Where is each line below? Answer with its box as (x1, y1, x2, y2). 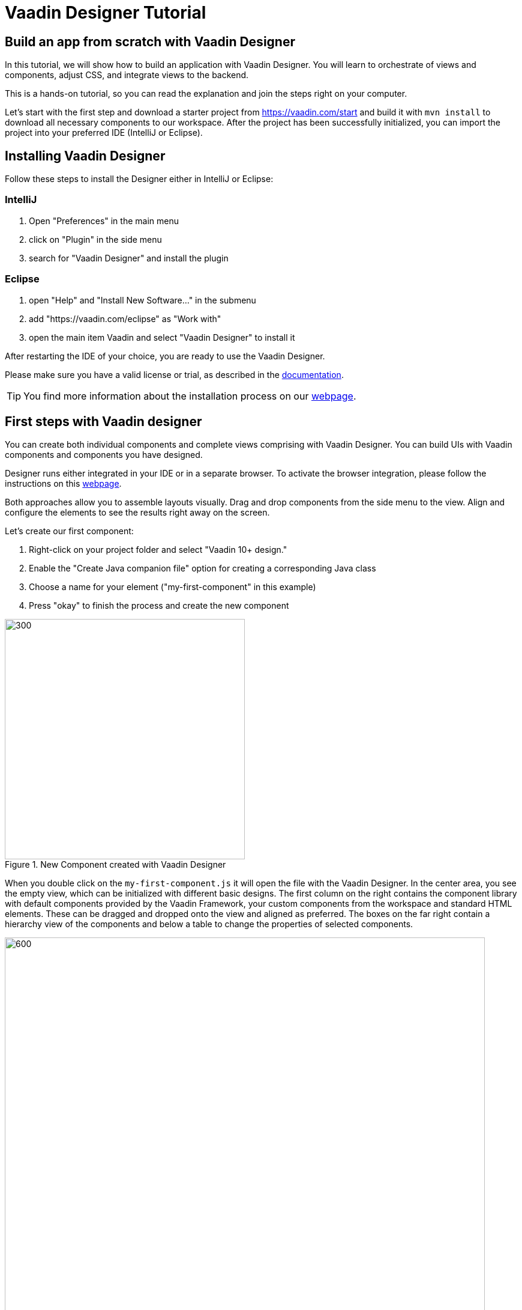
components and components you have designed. (5, 449, 203, 460)
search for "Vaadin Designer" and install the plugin (29, 252, 229, 263)
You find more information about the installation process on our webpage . (23, 389, 356, 402)
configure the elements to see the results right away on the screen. (5, 507, 270, 518)
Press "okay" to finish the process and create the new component (29, 600, 289, 611)
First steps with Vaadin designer (5, 413, 202, 429)
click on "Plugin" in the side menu (29, 234, 162, 245)
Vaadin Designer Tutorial (5, 2, 206, 23)
